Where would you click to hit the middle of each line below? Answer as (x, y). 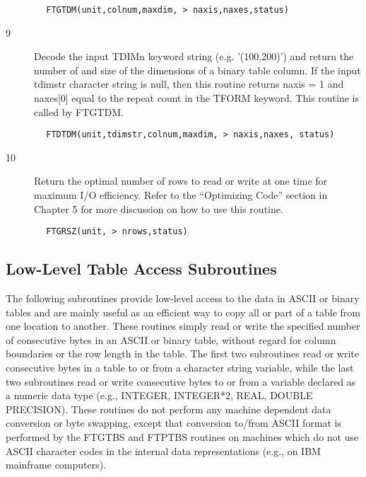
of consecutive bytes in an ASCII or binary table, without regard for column (171, 339)
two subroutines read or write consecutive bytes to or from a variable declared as (181, 381)
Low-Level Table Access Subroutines (141, 269)
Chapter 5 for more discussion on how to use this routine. (159, 208)
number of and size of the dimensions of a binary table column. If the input (197, 70)
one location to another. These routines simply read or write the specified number (183, 326)
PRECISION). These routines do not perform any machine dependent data (169, 409)
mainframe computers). (56, 465)
